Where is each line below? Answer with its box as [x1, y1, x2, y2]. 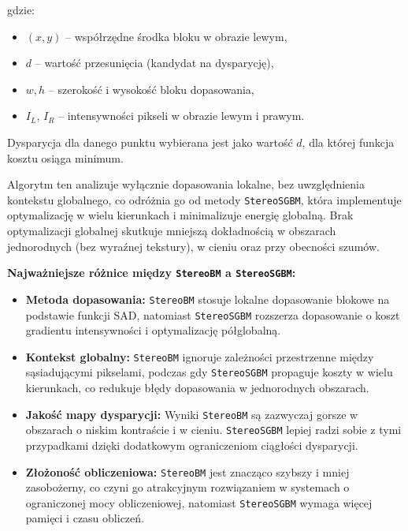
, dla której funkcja [302, 133, 395, 150]
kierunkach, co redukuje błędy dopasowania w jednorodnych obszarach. [25, 380, 369, 396]
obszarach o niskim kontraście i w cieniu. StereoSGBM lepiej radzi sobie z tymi [25, 421, 402, 438]
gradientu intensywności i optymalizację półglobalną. [25, 322, 281, 338]
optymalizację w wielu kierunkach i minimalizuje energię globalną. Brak [7, 207, 354, 223]
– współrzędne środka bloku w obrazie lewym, [65, 28, 287, 44]
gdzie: [7, 2, 35, 17]
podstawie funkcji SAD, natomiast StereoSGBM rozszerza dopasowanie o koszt [25, 306, 400, 323]
